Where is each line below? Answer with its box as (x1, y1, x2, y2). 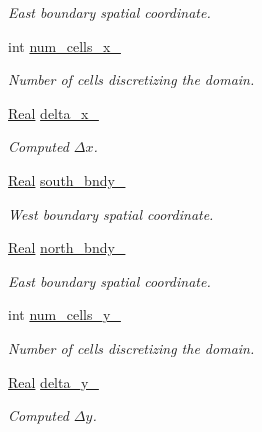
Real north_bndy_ (8, 237, 126, 258)
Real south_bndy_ (8, 169, 126, 190)
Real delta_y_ (8, 371, 99, 392)
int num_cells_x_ (8, 35, 121, 56)
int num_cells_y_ (8, 304, 121, 325)
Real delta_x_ (8, 102, 99, 123)
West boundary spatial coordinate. (8, 203, 214, 224)
